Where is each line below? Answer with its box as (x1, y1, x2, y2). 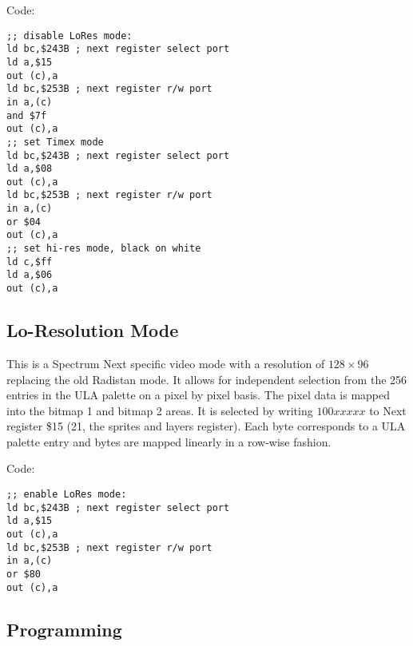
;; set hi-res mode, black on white (6, 243, 201, 255)
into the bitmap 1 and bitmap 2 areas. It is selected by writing (6, 402, 313, 418)
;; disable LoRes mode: (6, 30, 133, 42)
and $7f (6, 109, 47, 121)
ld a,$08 (6, 163, 53, 175)
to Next (369, 402, 407, 418)
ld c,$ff (6, 256, 53, 268)
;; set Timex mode (6, 136, 104, 148)
